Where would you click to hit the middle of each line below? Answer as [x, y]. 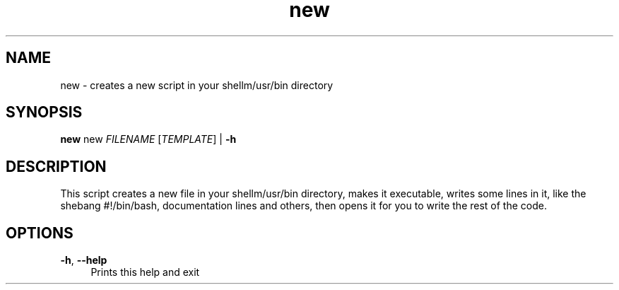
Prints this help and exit [145, 272]
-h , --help [84, 260]
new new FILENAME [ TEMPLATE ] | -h [148, 139]
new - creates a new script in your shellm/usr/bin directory [197, 85]
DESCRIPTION [56, 166]
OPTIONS [40, 233]
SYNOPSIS [44, 112]
